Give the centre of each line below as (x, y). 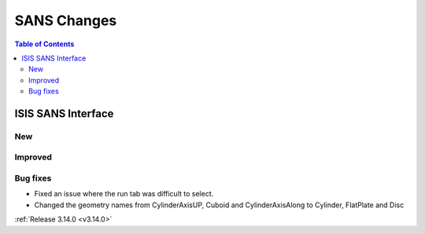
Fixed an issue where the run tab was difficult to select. (124, 194)
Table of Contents (44, 44)
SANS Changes (66, 20)
